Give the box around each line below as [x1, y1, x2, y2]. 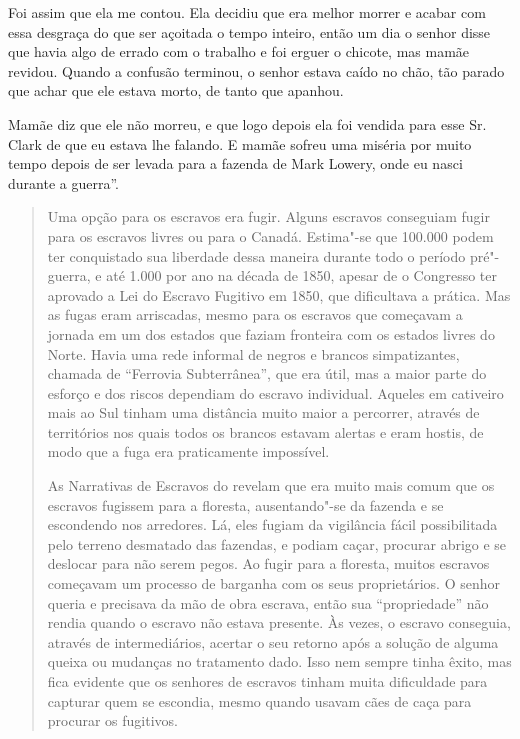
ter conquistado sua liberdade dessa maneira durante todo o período [47, 245, 466, 266]
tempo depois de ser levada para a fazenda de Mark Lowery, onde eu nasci [8, 153, 463, 174]
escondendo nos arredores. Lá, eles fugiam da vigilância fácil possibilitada [47, 514, 498, 535]
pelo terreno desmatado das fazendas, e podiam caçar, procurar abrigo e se [47, 533, 507, 554]
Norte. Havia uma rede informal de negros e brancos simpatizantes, [47, 343, 460, 364]
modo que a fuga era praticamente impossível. [47, 441, 330, 462]
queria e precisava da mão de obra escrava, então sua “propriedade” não [47, 592, 489, 613]
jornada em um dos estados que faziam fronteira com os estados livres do [47, 323, 495, 344]
